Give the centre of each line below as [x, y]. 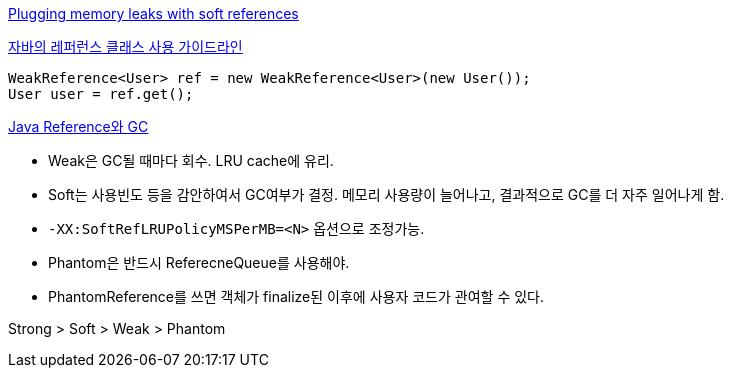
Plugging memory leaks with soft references [153, 13]
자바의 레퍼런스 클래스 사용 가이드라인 [125, 46]
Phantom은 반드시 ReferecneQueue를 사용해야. [199, 262]
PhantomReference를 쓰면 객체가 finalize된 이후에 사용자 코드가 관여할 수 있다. [296, 296]
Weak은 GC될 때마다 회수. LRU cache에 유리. [191, 160]
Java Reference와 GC [78, 126]
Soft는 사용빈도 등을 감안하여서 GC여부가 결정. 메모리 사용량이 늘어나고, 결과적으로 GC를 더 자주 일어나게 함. [386, 194]
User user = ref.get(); [101, 94]
